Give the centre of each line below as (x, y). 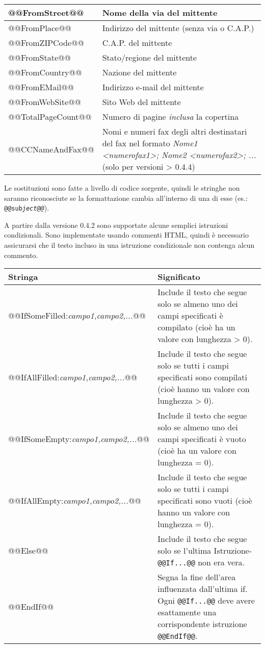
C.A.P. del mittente (137, 43)
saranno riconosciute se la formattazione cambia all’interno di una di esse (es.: (126, 198)
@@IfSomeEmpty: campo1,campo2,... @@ (79, 439)
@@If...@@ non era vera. (201, 562)
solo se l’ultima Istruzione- (205, 551)
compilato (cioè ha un (196, 327)
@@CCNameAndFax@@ (51, 149)
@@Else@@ (28, 551)
